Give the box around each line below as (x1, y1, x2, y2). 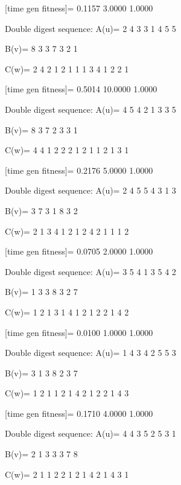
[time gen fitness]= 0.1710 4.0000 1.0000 (5, 407, 153, 419)
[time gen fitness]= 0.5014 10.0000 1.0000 (5, 83, 157, 95)
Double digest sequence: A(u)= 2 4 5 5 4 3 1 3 (5, 184, 176, 197)
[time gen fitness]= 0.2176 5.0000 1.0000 (5, 163, 153, 176)
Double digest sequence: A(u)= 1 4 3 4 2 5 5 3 (5, 346, 176, 359)
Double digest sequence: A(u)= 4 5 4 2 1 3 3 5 (5, 103, 176, 115)
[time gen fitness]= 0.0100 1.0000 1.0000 (5, 326, 153, 338)
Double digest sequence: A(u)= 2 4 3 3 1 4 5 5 (5, 22, 176, 34)
